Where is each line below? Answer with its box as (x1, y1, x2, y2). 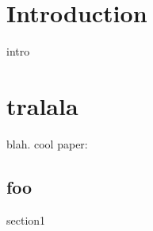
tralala (6, 89, 78, 121)
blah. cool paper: (6, 135, 88, 152)
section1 (6, 211, 46, 228)
